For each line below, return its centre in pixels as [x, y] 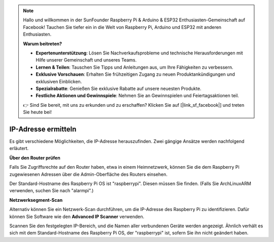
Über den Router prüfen [35, 158]
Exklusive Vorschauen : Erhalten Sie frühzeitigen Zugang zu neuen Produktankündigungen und [135, 74]
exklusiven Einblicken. [59, 81]
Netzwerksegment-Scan [36, 200]
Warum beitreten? [43, 44]
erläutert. [19, 148]
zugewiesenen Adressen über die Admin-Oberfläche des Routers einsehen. [88, 174]
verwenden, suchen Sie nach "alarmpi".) [52, 191]
